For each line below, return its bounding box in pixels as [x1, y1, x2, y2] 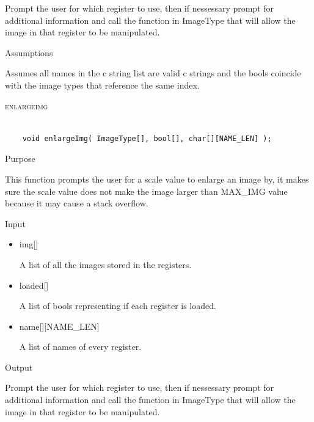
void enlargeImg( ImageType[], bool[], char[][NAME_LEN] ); [22, 134, 272, 143]
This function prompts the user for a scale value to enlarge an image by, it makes [5, 172, 309, 185]
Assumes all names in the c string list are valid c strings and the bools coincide [5, 67, 301, 79]
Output [5, 360, 33, 373]
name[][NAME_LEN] [19, 319, 100, 332]
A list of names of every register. [19, 340, 142, 353]
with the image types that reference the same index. [5, 78, 200, 91]
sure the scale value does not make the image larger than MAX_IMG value [5, 184, 288, 197]
